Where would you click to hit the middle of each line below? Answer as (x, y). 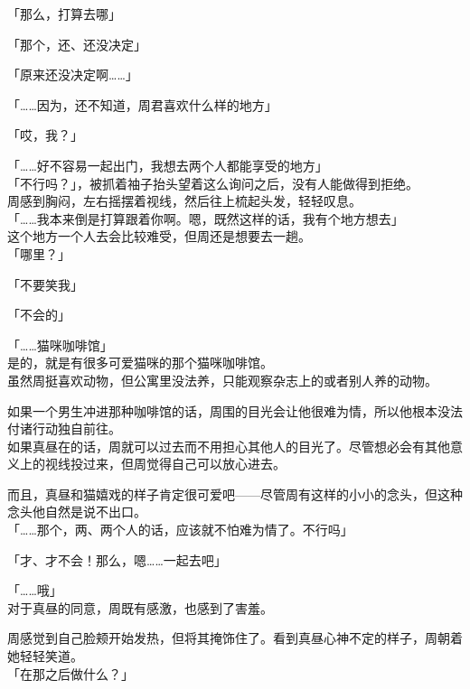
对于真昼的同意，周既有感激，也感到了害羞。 (140, 607)
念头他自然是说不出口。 (77, 512)
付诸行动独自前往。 (64, 428)
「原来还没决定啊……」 (73, 74)
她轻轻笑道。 (45, 656)
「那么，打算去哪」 (64, 14)
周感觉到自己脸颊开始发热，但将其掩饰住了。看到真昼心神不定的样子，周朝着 (235, 638)
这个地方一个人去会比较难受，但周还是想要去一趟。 (159, 236)
